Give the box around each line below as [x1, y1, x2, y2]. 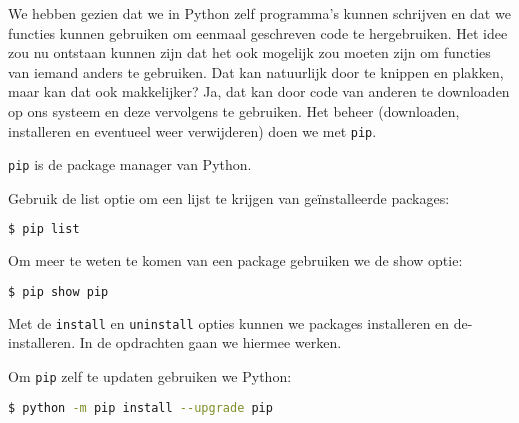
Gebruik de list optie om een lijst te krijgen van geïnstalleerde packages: [8, 187, 450, 208]
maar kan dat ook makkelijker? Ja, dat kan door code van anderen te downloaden [8, 81, 510, 102]
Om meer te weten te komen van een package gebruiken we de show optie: [8, 250, 463, 271]
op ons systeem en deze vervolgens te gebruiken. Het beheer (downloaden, [8, 100, 460, 121]
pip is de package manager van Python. [8, 154, 252, 175]
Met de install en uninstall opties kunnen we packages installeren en [8, 312, 450, 333]
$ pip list [8, 222, 80, 237]
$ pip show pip [8, 284, 109, 299]
